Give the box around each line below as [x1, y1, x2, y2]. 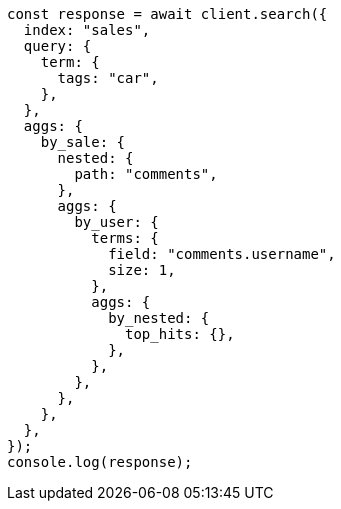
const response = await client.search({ [7, 6, 328, 22]
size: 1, [108, 262, 176, 278]
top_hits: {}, [125, 326, 235, 342]
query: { [23, 38, 92, 54]
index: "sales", [23, 22, 151, 38]
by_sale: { [40, 134, 126, 150]
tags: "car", [57, 70, 159, 86]
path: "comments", [74, 166, 218, 182]
